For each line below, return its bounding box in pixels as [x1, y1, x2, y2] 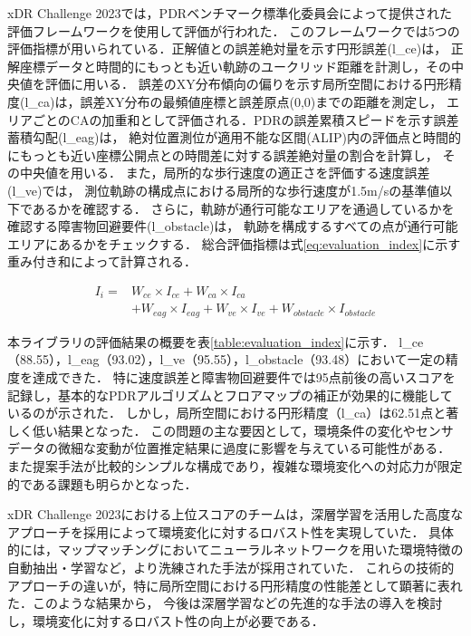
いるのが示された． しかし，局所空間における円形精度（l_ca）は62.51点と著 [7, 403, 459, 422]
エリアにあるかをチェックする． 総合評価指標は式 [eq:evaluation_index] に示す [7, 234, 461, 253]
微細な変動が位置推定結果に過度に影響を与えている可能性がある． [57, 438, 451, 458]
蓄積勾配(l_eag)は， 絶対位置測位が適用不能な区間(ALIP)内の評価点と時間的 [7, 128, 461, 147]
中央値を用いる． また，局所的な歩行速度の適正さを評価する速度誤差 [19, 163, 430, 182]
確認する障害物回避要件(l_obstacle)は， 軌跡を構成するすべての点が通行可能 [7, 217, 458, 236]
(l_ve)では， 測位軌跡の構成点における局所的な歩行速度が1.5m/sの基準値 [7, 180, 440, 199]
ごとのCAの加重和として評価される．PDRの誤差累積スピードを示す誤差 [32, 110, 459, 129]
